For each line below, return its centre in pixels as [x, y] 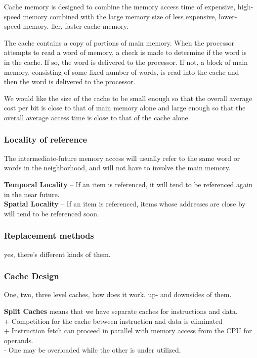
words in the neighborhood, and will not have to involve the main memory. [117, 168]
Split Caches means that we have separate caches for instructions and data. [121, 311]
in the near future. [32, 194]
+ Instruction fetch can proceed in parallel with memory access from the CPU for [128, 331]
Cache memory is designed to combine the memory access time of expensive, [120, 6]
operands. [19, 340]
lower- [228, 16]
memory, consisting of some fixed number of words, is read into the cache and [122, 72]
